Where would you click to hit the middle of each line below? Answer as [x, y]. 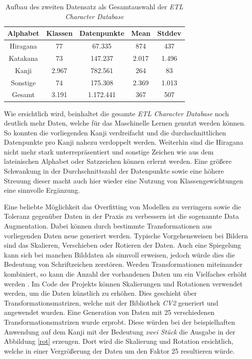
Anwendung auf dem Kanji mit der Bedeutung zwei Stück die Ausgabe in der [120, 331]
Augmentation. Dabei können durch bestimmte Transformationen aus [108, 226]
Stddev [169, 33]
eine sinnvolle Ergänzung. [42, 190]
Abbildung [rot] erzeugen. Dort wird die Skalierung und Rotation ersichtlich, [119, 341]
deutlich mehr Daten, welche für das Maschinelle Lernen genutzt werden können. [125, 123]
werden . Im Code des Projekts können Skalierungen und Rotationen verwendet [123, 283]
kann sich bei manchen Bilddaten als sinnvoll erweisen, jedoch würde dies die [119, 254]
